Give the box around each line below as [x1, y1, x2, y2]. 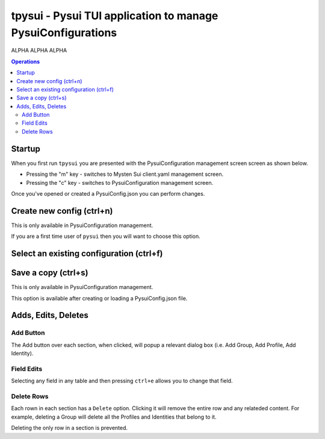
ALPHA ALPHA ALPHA [11, 47, 67, 54]
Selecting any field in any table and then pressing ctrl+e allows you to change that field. [11, 377, 233, 385]
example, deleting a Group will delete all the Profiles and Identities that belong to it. [11, 413, 217, 420]
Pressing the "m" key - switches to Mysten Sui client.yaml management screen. [26, 170, 224, 178]
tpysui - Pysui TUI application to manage [11, 9, 218, 22]
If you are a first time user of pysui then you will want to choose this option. [11, 232, 201, 240]
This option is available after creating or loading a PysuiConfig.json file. [11, 294, 188, 302]
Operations [11, 58, 40, 65]
